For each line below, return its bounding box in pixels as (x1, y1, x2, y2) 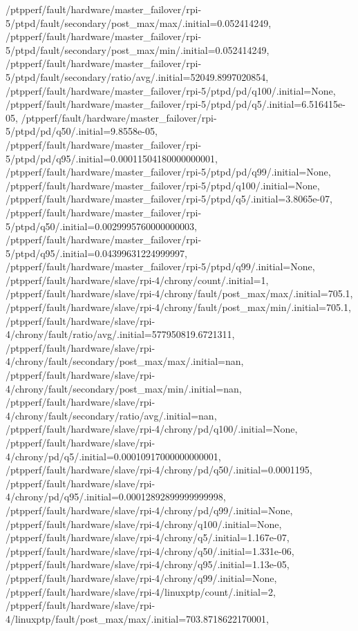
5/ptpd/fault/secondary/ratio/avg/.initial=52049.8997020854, (6, 69, 269, 84)
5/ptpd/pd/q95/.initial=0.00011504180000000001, (6, 151, 218, 165)
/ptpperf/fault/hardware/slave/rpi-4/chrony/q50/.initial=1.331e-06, (6, 543, 294, 558)
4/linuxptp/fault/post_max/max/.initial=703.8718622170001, (6, 611, 269, 625)
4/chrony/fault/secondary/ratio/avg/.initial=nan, (6, 408, 217, 422)
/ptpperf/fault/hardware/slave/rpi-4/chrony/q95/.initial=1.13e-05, (6, 557, 290, 572)
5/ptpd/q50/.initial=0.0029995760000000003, (6, 218, 197, 233)
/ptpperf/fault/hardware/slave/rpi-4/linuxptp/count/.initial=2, (6, 584, 276, 599)
